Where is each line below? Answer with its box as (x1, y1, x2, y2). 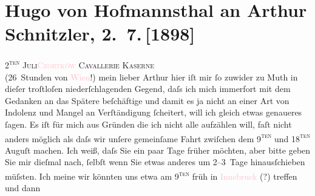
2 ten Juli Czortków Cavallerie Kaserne (5, 57, 155, 71)
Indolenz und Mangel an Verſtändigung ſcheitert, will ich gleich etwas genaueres (5, 106, 302, 119)
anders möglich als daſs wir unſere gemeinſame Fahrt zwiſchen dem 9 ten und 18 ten (5, 130, 311, 145)
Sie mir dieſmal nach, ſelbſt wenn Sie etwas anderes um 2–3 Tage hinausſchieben (5, 155, 305, 168)
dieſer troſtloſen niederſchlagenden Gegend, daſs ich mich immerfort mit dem (5, 82, 291, 95)
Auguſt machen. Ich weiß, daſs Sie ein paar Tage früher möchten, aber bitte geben (5, 143, 311, 156)
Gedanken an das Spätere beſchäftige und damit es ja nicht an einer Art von (5, 94, 290, 106)
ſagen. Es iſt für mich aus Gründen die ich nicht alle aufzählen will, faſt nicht (5, 117, 292, 130)
